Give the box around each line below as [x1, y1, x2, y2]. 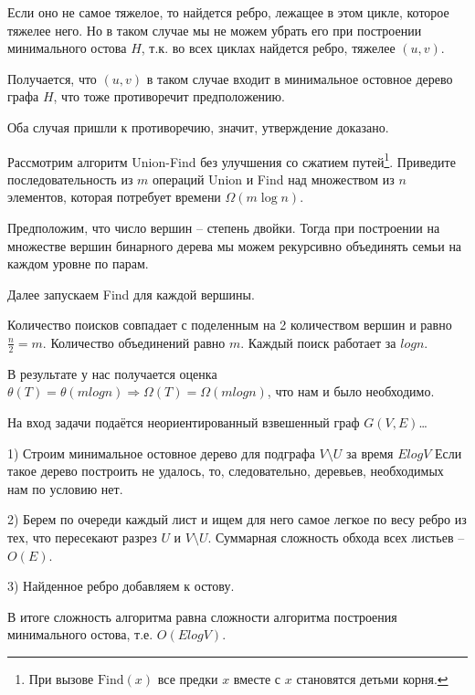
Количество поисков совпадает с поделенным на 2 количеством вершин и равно [7, 315, 452, 334]
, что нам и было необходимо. [267, 382, 435, 401]
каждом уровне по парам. [7, 254, 149, 273]
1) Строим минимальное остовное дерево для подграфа [7, 443, 315, 462]
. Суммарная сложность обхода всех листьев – [207, 527, 465, 546]
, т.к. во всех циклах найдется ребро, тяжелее [141, 38, 396, 58]
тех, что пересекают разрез [7, 527, 157, 546]
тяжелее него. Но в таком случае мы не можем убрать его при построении [7, 20, 422, 39]
